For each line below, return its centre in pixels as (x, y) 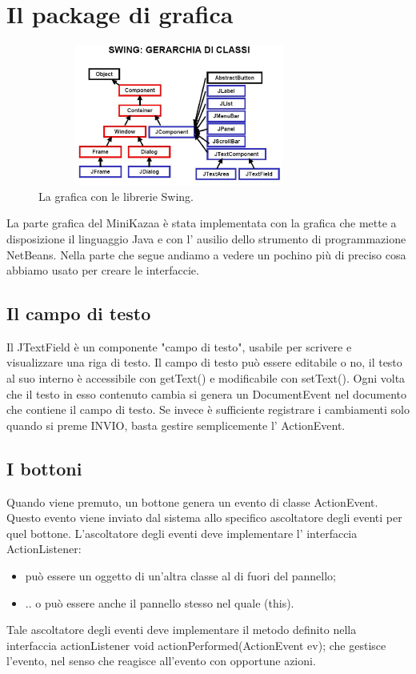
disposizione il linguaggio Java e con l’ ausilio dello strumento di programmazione (206, 238)
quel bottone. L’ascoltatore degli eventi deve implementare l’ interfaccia (182, 533)
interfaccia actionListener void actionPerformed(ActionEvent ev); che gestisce (196, 645)
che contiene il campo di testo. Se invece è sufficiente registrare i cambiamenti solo (208, 409)
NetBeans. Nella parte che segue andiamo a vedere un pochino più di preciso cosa (206, 254)
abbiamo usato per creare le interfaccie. (103, 270)
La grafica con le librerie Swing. (116, 196)
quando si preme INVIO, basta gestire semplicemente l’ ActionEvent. (176, 425)
